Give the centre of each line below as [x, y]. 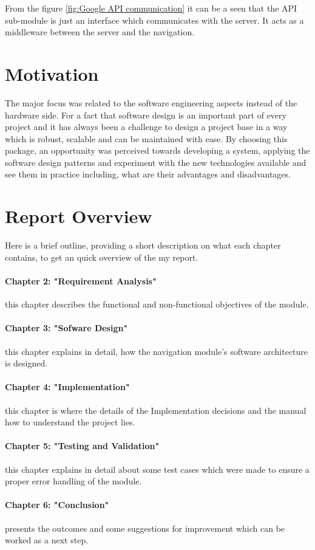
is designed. [26, 363]
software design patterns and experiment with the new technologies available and [156, 162]
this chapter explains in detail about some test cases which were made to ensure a [157, 469]
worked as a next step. [47, 540]
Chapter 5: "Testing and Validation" [82, 446]
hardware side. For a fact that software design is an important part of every [146, 115]
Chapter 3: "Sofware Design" [66, 328]
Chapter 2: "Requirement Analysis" [81, 280]
